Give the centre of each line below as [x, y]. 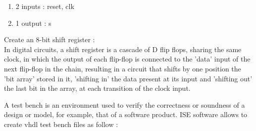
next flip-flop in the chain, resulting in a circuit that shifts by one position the [123, 68]
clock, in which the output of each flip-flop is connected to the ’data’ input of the [127, 59]
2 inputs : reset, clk [45, 6]
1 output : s [33, 23]
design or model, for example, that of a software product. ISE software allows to [126, 114]
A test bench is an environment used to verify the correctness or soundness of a [125, 104]
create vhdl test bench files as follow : [61, 124]
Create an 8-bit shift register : [50, 39]
